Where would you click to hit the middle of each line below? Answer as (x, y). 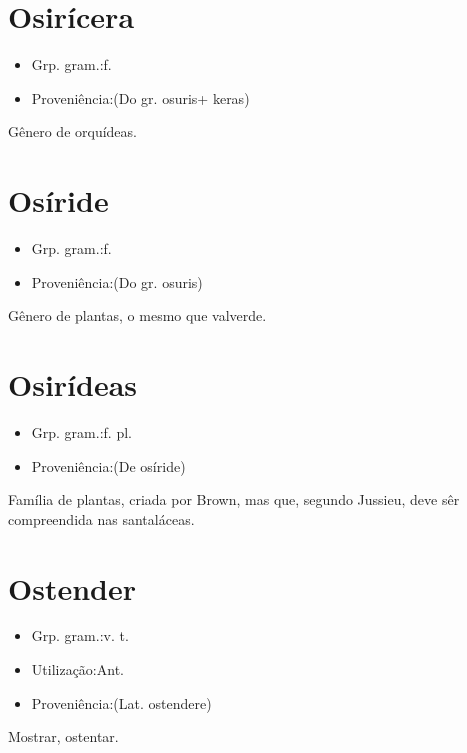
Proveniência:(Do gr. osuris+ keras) (140, 97)
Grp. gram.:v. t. (80, 635)
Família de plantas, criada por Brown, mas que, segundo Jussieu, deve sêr (234, 499)
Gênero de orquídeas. (72, 131)
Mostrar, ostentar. (63, 736)
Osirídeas (73, 384)
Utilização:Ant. (77, 669)
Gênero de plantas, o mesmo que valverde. (137, 315)
